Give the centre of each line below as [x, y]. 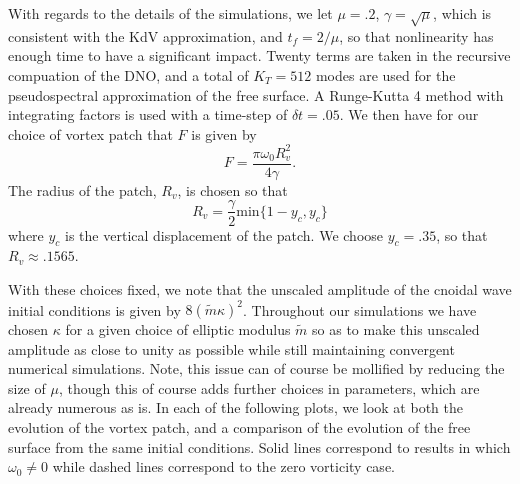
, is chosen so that [232, 189]
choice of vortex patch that [90, 133]
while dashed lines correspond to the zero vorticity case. [223, 466]
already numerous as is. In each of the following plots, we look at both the [235, 407]
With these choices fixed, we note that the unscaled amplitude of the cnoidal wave [260, 288]
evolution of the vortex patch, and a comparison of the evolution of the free [239, 427]
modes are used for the [385, 74]
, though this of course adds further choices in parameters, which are [269, 387]
